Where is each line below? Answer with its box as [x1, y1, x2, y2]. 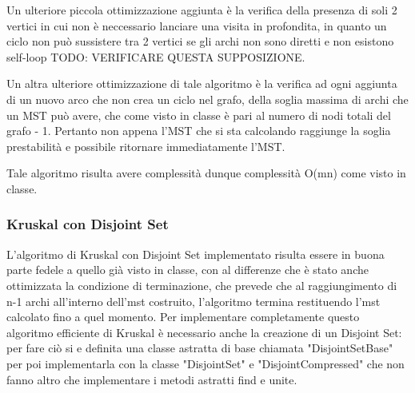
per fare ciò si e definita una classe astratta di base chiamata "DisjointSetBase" [6, 339, 393, 356]
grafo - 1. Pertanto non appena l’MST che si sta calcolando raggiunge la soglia [6, 122, 391, 139]
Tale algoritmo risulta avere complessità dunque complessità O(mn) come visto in [6, 165, 406, 181]
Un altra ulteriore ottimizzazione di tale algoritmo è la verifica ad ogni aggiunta [6, 75, 397, 92]
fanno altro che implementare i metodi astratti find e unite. [6, 371, 297, 387]
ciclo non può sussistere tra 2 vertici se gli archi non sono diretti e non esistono [6, 33, 394, 50]
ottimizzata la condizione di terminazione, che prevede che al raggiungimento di [6, 276, 397, 293]
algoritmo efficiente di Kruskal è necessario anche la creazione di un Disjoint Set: [6, 324, 402, 340]
